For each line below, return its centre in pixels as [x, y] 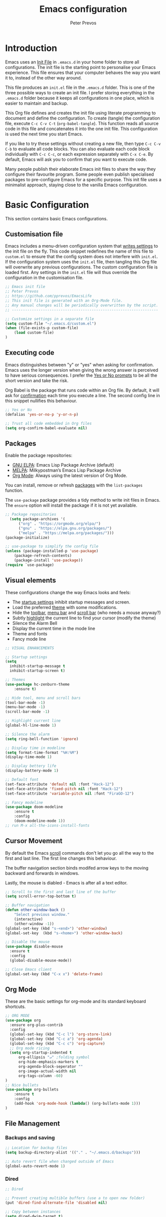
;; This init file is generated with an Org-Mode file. [64, 301]
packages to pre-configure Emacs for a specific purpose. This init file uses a [83, 179]
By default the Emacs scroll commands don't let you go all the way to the [80, 853]
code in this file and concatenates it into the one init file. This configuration [81, 129]
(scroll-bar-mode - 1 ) [28, 712]
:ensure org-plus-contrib [36, 1025]
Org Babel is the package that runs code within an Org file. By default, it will [82, 390]
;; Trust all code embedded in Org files [49, 423]
